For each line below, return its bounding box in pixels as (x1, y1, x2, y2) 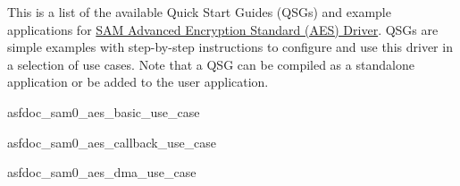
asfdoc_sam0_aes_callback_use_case (7, 132, 217, 151)
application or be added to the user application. (7, 72, 269, 91)
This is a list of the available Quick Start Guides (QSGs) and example (7, 3, 391, 21)
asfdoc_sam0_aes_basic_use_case (7, 102, 200, 121)
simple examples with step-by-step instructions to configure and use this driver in (7, 38, 453, 56)
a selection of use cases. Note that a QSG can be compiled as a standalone (7, 55, 414, 73)
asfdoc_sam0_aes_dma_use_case (7, 163, 197, 182)
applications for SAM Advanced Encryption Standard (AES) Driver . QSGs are (7, 20, 439, 38)
